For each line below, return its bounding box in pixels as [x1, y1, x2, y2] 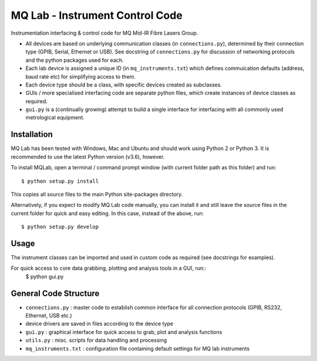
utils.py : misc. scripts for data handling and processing [25, 337, 167, 344]
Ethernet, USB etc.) [25, 312, 73, 319]
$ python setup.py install [21, 178, 99, 185]
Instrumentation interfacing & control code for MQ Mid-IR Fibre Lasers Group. [11, 29, 198, 36]
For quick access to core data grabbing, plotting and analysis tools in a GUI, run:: [11, 265, 207, 272]
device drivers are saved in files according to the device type [25, 320, 173, 327]
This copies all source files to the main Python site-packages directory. [11, 190, 183, 198]
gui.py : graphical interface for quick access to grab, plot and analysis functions [25, 328, 222, 335]
